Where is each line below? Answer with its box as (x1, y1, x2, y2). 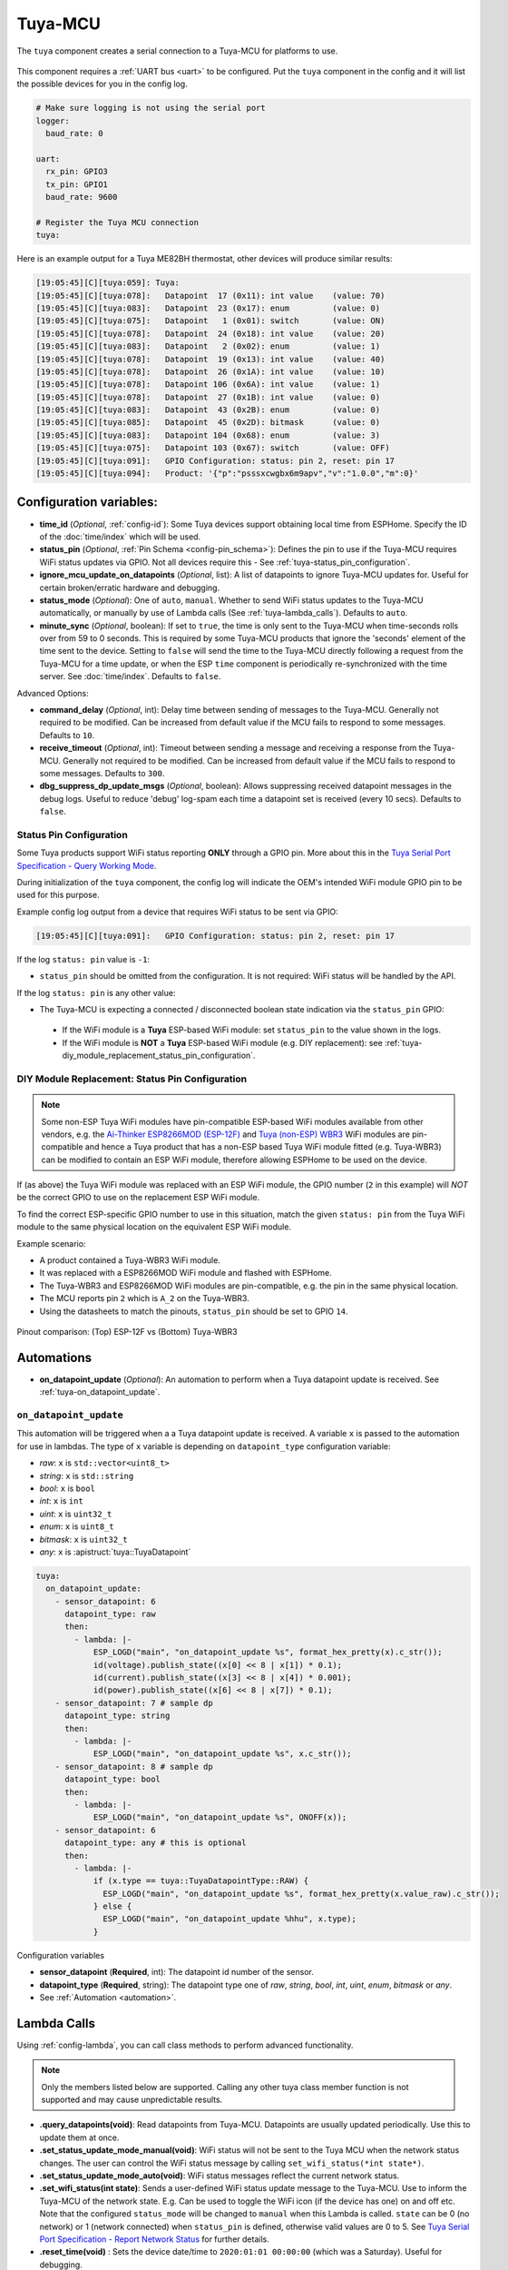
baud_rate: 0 (45, 128, 103, 139)
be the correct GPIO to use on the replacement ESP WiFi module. (16, 1192, 260, 1203)
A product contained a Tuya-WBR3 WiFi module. (39, 1255, 221, 1266)
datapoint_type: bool (64, 1774, 161, 1784)
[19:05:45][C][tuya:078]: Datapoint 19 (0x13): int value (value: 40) (35, 354, 386, 364)
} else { (93, 1901, 132, 1911)
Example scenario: (16, 1238, 86, 1248)
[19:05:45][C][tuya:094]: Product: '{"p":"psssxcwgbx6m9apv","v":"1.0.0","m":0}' (35, 469, 419, 479)
